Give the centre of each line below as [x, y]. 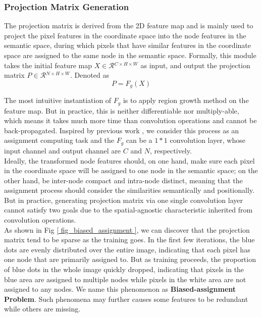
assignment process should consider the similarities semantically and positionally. [129, 190]
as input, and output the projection [195, 65]
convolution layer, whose [207, 140]
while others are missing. [42, 309]
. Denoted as [90, 75]
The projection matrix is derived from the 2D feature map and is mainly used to [129, 25]
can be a [139, 140]
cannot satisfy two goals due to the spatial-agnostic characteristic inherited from [128, 210]
